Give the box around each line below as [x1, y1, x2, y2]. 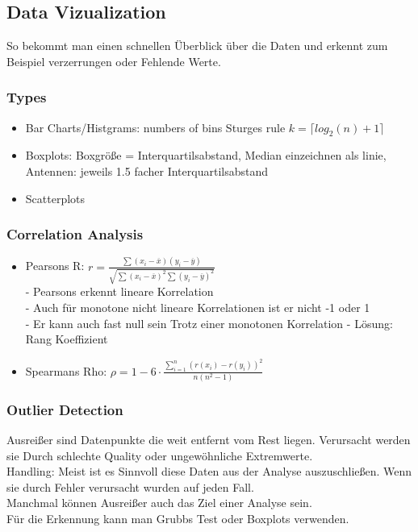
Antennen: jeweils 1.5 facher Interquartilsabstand [25, 163, 268, 179]
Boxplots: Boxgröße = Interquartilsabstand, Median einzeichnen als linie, [25, 147, 387, 164]
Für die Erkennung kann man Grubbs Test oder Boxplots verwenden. [6, 510, 349, 527]
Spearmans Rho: [25, 362, 107, 379]
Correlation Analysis [6, 224, 144, 244]
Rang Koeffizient [25, 330, 108, 347]
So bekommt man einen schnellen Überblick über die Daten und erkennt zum [6, 37, 388, 54]
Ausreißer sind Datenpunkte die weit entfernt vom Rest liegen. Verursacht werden [6, 431, 411, 448]
